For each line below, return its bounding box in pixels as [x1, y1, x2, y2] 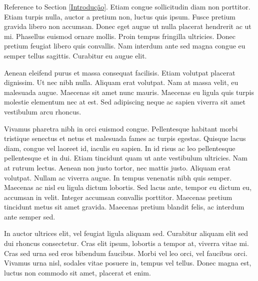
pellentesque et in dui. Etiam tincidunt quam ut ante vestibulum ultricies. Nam [4, 152, 247, 163]
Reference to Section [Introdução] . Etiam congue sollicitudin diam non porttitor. [4, 1, 250, 11]
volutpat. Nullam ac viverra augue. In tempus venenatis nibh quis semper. [4, 172, 232, 182]
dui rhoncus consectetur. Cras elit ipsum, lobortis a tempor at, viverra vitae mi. [4, 238, 249, 248]
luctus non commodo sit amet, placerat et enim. [4, 267, 151, 277]
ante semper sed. [4, 211, 55, 221]
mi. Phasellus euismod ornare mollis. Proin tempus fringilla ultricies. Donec [4, 30, 235, 41]
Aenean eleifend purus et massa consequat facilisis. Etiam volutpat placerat [4, 67, 235, 77]
